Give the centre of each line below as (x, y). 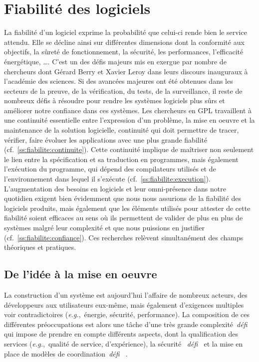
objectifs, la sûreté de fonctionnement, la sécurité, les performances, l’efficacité (124, 52)
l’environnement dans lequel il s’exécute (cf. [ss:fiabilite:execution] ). (107, 179)
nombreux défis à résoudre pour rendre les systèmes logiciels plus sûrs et (115, 100)
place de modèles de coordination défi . (66, 353)
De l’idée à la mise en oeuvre (81, 274)
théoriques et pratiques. (40, 247)
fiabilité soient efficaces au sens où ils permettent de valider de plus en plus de (124, 218)
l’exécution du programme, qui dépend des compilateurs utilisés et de (110, 169)
